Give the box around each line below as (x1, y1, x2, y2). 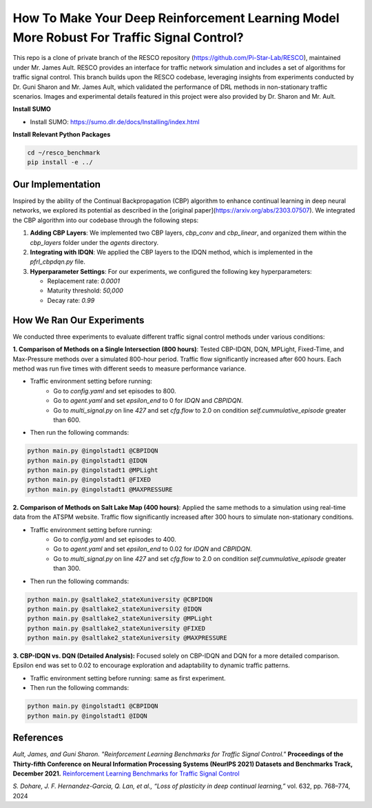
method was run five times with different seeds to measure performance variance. (12, 364, 247, 373)
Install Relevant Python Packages (12, 130, 111, 139)
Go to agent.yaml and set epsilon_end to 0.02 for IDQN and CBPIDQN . (53, 545, 252, 553)
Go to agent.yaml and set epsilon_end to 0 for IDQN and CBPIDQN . (53, 397, 244, 405)
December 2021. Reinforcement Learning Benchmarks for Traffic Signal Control (12, 769, 240, 778)
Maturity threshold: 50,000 (47, 286, 123, 295)
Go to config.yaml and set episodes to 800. (53, 386, 176, 395)
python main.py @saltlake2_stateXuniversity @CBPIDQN (27, 595, 213, 603)
